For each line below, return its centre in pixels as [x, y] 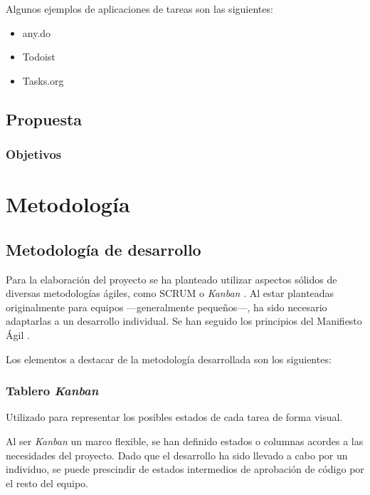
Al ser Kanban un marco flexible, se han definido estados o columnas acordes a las [185, 441]
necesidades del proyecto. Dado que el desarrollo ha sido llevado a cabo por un [177, 455]
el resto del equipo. [47, 483]
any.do [37, 32]
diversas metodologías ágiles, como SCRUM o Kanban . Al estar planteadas [170, 293]
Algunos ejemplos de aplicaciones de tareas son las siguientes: [139, 9]
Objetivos [34, 154]
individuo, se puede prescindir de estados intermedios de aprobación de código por [185, 469]
